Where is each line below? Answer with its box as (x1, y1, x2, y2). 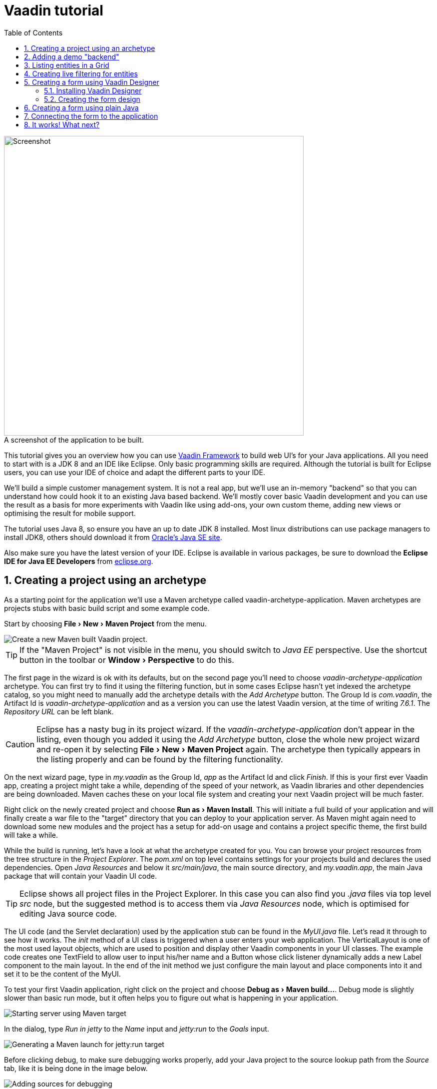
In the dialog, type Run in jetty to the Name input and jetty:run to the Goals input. (4, 1024, 269, 1033)
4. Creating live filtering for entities (24, 69, 138, 78)
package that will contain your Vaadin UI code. (4, 871, 157, 880)
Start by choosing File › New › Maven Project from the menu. (4, 619, 207, 628)
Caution (5, 739, 35, 749)
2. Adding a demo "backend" (24, 52, 119, 61)
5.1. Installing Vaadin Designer (44, 86, 142, 95)
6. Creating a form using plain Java (24, 103, 139, 112)
